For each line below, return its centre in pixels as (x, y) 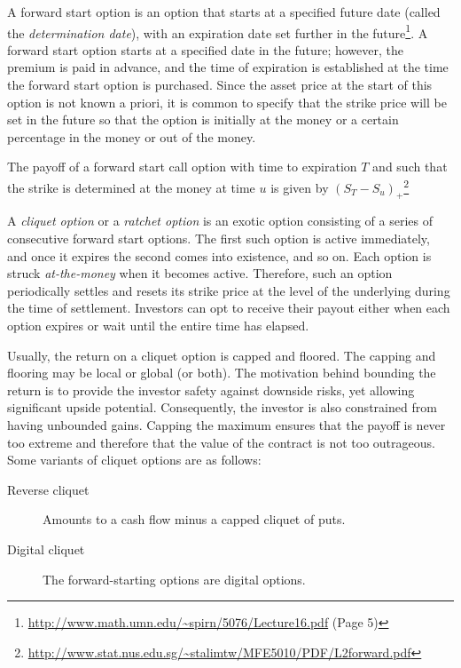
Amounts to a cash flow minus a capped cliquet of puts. (194, 519)
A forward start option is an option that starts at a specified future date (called (224, 12)
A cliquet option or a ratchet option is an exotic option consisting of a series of (220, 221)
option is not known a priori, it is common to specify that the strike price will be (227, 102)
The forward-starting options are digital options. (174, 579)
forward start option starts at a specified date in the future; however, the (205, 49)
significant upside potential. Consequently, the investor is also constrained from (222, 407)
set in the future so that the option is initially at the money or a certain (203, 119)
